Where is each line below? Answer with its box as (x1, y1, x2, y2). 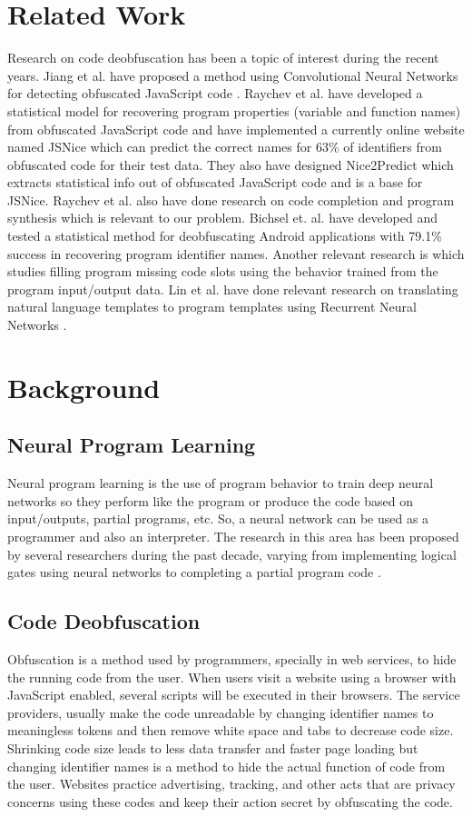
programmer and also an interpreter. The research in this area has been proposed (7, 526, 459, 545)
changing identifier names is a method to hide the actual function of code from (7, 756, 446, 775)
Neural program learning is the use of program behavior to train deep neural (7, 473, 434, 493)
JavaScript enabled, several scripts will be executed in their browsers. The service (7, 685, 460, 704)
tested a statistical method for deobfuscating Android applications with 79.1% (7, 226, 442, 245)
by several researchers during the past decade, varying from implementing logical (7, 544, 457, 563)
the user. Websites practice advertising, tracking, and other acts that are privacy (7, 774, 456, 793)
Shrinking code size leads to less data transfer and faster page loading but (7, 738, 418, 757)
